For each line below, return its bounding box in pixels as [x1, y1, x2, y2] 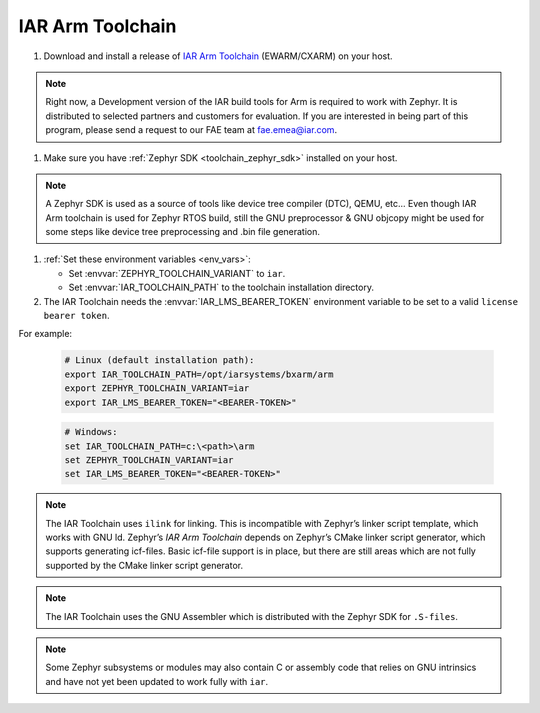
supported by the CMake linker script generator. [45, 559, 244, 571]
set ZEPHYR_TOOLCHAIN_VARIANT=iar [64, 454, 234, 465]
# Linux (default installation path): [64, 355, 255, 366]
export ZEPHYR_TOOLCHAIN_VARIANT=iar [64, 383, 250, 394]
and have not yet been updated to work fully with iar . [45, 675, 269, 687]
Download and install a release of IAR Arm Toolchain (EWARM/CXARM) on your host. [43, 50, 394, 62]
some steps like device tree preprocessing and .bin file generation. [45, 226, 320, 238]
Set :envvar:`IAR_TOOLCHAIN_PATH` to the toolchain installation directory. [68, 281, 375, 294]
